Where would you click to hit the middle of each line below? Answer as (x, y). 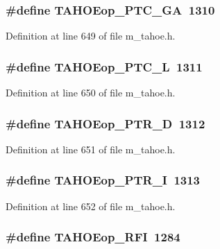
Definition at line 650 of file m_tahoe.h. (91, 93)
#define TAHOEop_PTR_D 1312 (105, 123)
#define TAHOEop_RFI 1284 (93, 237)
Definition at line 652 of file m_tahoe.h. (91, 206)
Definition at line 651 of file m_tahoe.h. (91, 149)
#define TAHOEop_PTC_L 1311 (104, 66)
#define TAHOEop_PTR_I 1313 (103, 180)
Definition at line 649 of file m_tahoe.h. (91, 36)
